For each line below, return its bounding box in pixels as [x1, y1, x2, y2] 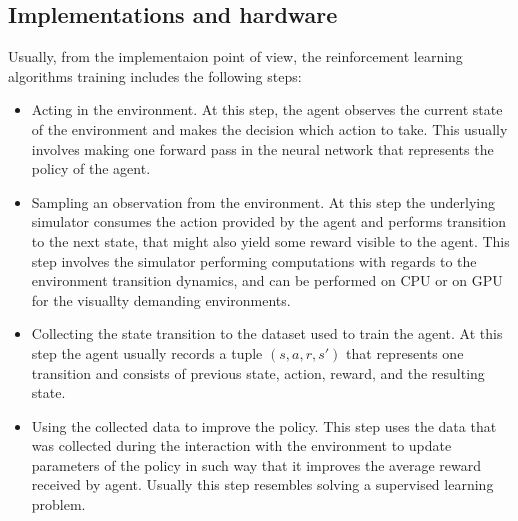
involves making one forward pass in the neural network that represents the [31, 138, 494, 159]
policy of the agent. [31, 158, 151, 179]
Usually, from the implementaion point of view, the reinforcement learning [8, 46, 463, 67]
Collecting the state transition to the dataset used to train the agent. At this [31, 323, 503, 344]
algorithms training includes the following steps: [8, 65, 302, 86]
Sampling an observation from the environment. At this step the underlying [31, 191, 495, 212]
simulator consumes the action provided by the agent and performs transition [31, 211, 507, 232]
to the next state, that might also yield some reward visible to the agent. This [31, 230, 510, 251]
